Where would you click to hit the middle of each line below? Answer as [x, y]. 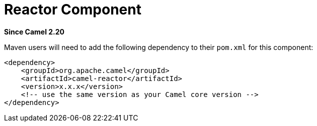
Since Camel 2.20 [34, 31]
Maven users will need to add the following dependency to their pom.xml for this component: [159, 47]
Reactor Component [73, 9]
